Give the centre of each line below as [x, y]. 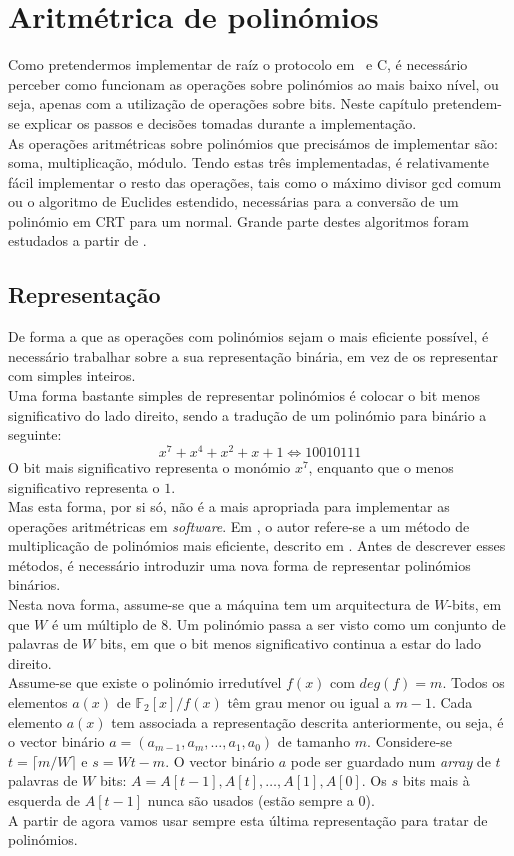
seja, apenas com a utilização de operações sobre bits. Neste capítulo [218, 103]
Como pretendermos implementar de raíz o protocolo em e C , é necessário [238, 64]
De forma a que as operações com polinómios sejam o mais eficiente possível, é [248, 336]
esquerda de [44, 800]
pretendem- [467, 103]
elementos [38, 702]
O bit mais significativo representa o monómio [149, 466]
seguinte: [35, 434]
